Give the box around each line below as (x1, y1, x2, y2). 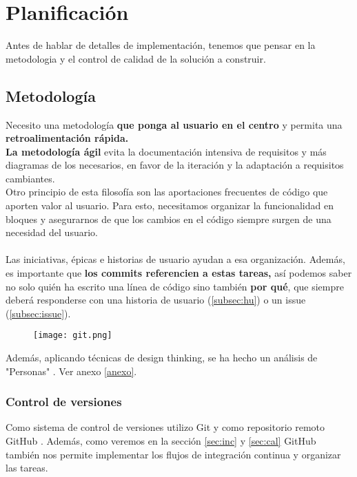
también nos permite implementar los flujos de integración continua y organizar (6, 447, 341, 461)
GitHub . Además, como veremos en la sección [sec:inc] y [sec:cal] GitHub (6, 434, 316, 448)
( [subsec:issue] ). (6, 306, 71, 320)
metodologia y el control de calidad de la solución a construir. (6, 51, 266, 65)
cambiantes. (6, 171, 55, 185)
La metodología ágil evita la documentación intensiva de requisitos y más (6, 144, 327, 158)
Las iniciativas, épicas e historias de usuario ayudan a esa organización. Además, (6, 252, 345, 266)
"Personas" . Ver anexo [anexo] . (6, 363, 137, 378)
